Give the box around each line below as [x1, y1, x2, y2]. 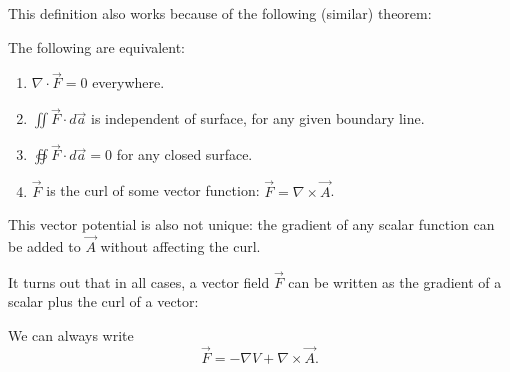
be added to [8, 236, 81, 257]
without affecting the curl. [100, 236, 261, 257]
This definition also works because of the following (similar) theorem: [8, 3, 432, 23]
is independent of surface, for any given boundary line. [91, 108, 425, 129]
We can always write [8, 325, 134, 346]
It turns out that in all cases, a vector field [8, 271, 270, 292]
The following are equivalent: [8, 36, 185, 57]
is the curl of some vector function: [46, 180, 260, 201]
